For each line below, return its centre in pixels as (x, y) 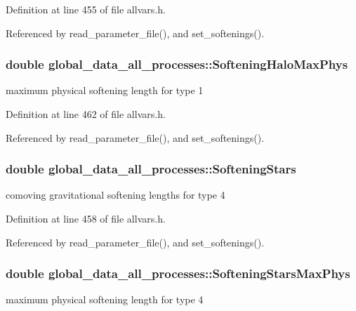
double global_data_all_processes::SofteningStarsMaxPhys (178, 273)
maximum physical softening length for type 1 (105, 90)
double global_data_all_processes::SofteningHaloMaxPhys (177, 64)
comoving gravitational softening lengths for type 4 (116, 195)
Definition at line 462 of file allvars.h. (86, 114)
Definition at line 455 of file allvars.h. (86, 9)
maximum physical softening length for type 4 (105, 299)
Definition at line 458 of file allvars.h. (86, 218)
